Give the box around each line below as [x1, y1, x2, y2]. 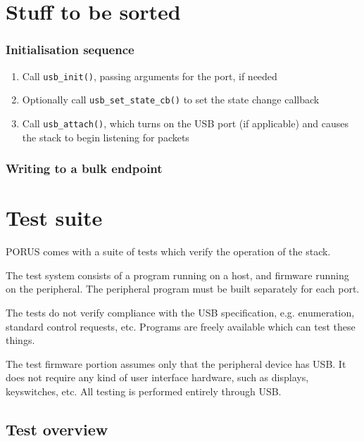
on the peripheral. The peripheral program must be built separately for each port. [6, 281, 360, 296]
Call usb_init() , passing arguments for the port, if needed [22, 68, 277, 83]
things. [6, 333, 35, 347]
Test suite [6, 203, 103, 232]
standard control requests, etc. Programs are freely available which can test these [6, 319, 356, 333]
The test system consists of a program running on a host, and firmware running [6, 267, 349, 282]
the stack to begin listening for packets [22, 129, 189, 144]
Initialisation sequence [6, 41, 134, 58]
